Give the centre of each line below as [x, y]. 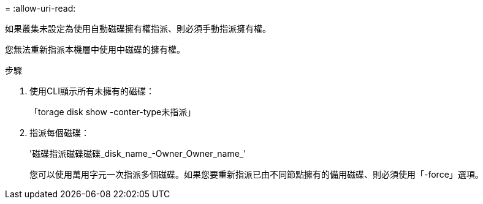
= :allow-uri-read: [40, 8]
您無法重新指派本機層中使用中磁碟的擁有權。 [95, 49]
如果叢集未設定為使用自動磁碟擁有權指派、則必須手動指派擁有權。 [138, 28]
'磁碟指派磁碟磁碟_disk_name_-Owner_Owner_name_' [138, 153]
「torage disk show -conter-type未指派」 [113, 112]
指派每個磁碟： [59, 133]
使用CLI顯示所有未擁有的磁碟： [92, 91]
